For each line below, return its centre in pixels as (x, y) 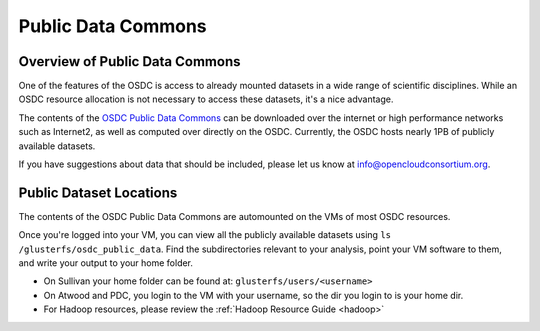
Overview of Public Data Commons (129, 61)
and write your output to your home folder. (106, 263)
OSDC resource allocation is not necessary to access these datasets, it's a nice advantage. (206, 99)
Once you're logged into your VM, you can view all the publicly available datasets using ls (205, 235)
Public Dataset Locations (98, 192)
